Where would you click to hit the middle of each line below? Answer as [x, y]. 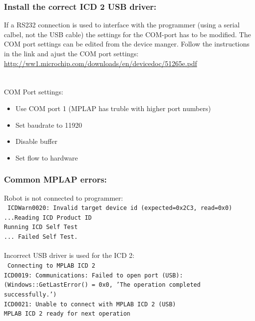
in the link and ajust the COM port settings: [71, 53]
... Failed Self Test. [41, 237]
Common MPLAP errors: [55, 179]
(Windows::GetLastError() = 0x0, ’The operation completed [102, 285]
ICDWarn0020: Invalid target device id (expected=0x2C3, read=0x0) [120, 208]
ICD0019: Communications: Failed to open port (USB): [94, 275]
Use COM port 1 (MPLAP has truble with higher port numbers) [113, 108]
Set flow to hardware [47, 157]
